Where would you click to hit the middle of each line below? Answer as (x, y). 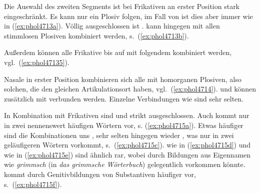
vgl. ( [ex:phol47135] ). (37, 62)
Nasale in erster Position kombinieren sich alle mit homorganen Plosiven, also (123, 79)
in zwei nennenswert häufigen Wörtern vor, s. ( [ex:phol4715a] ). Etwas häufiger (124, 125)
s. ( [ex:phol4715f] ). (33, 184)
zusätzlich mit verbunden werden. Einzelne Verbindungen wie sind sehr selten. (124, 98)
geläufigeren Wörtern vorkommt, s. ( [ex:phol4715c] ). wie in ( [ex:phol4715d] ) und (127, 145)
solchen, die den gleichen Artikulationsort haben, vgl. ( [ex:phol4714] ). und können (130, 89)
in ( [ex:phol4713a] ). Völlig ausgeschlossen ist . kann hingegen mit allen (112, 26)
